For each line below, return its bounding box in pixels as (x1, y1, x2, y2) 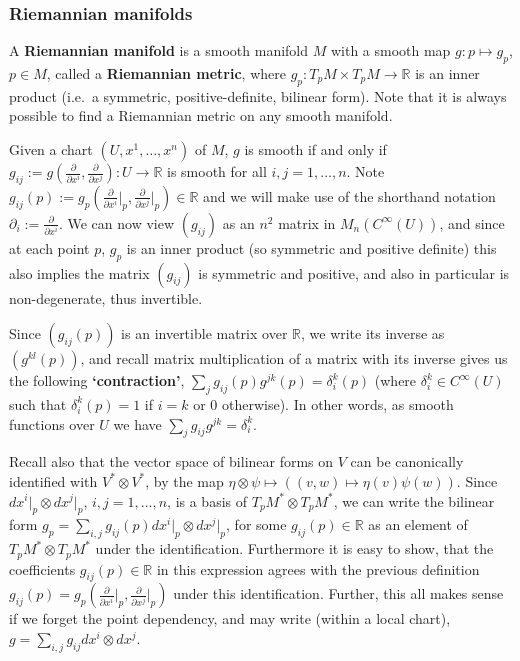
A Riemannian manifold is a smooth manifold (9, 40, 309, 61)
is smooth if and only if (244, 139, 387, 159)
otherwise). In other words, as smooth (221, 393, 454, 414)
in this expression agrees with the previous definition (156, 558, 480, 579)
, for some (226, 514, 287, 535)
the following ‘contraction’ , (9, 370, 185, 391)
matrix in (278, 212, 336, 233)
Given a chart (9, 139, 93, 159)
